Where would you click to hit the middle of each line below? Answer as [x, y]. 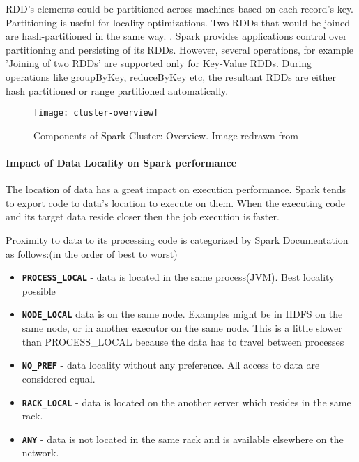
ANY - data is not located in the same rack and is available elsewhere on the [183, 439]
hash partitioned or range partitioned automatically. [117, 90]
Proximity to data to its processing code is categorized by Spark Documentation [177, 239]
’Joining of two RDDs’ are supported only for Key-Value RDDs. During [159, 63]
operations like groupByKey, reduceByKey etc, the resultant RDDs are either [171, 76]
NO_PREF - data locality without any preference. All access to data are [171, 365]
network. [40, 453]
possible [39, 290]
